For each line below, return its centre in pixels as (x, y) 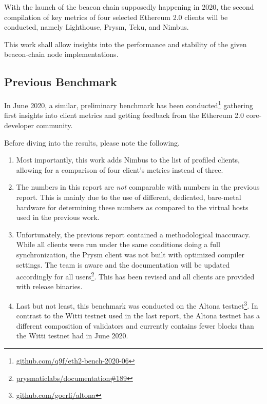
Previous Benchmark (61, 82)
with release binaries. (49, 286)
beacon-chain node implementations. (61, 54)
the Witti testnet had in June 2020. (72, 336)
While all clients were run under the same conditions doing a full (118, 244)
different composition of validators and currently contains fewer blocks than (135, 325)
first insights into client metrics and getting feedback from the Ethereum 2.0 (124, 115)
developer (19, 125)
